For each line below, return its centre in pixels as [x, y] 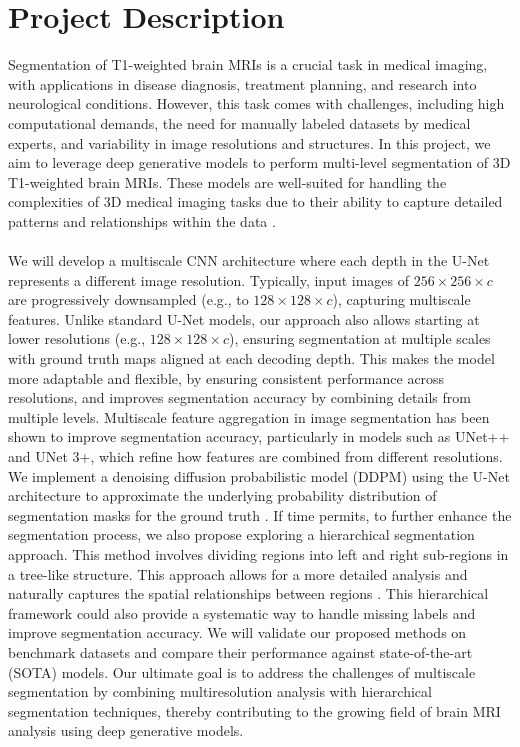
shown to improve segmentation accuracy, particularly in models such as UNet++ [259, 436]
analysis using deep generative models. [126, 730]
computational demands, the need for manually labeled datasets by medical [239, 122]
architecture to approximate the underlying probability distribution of [222, 495]
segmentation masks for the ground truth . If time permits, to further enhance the [260, 514]
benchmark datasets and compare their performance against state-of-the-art [240, 651]
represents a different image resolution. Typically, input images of [209, 279]
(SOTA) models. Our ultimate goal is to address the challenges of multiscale [242, 671]
